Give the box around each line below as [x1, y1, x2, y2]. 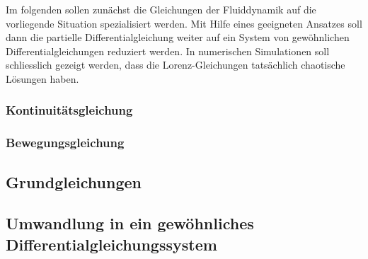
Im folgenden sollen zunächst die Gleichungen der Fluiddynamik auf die [6, 2, 316, 16]
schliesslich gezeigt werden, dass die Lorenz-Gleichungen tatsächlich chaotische [6, 57, 345, 72]
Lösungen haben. [6, 71, 79, 86]
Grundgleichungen [6, 171, 142, 192]
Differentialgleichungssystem [6, 233, 217, 255]
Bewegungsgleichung [6, 134, 125, 151]
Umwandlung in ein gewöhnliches [6, 212, 254, 234]
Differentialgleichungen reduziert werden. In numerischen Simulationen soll [6, 43, 330, 58]
